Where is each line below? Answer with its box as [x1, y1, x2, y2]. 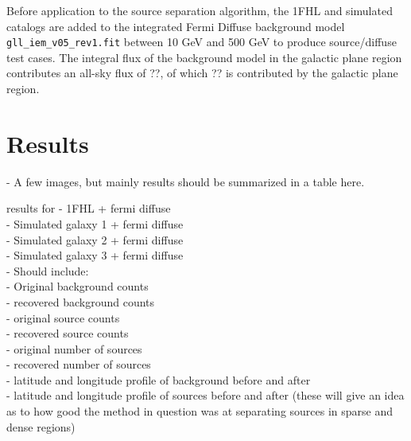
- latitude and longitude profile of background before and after [6, 371, 311, 388]
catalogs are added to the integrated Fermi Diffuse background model [6, 18, 345, 34]
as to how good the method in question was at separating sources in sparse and [6, 403, 394, 420]
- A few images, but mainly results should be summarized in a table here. [6, 173, 365, 189]
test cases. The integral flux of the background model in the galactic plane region [6, 49, 402, 65]
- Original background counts [6, 278, 149, 295]
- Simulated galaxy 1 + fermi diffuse [6, 215, 184, 232]
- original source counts [6, 309, 120, 326]
